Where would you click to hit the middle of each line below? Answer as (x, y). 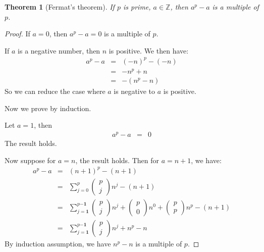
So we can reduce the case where (55, 91)
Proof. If (17, 34)
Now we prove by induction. (48, 108)
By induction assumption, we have (58, 243)
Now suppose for (30, 160)
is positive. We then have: (149, 50)
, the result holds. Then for (117, 160)
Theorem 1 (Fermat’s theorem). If (60, 7)
